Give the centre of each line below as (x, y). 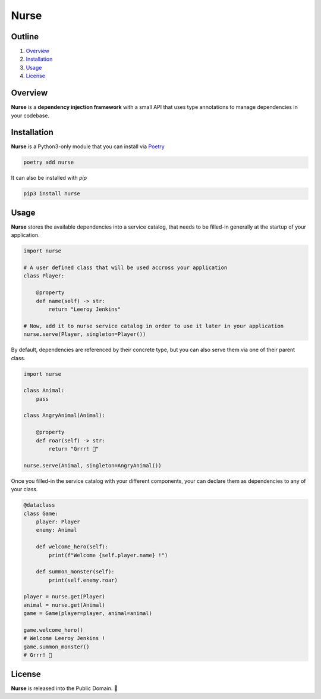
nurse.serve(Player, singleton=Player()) (85, 334)
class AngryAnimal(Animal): (64, 416)
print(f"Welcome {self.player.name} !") (108, 555)
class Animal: (44, 391)
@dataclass (39, 505)
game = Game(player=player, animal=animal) (88, 614)
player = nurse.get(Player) (64, 597)
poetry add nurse (49, 163)
